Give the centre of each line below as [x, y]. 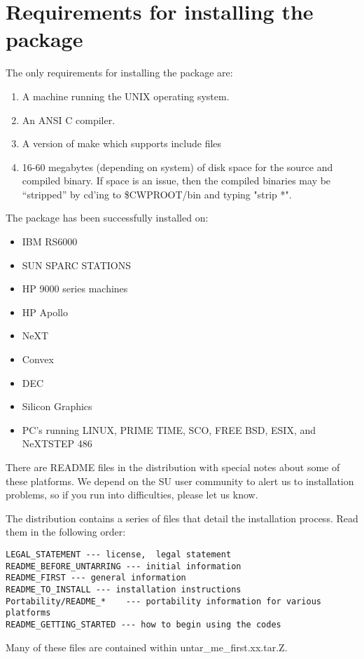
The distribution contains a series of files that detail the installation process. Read [182, 518]
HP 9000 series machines [75, 288]
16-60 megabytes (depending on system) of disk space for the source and [177, 167]
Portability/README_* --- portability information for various [164, 601]
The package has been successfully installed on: [107, 218]
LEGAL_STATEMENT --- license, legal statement [119, 554]
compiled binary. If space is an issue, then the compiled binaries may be [176, 181]
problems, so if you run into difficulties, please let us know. [132, 495]
